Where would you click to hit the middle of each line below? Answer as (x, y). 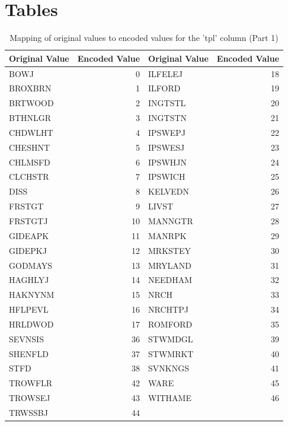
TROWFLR (31, 383)
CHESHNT (30, 147)
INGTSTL (167, 103)
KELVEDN (169, 191)
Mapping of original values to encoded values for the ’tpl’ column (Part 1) (144, 38)
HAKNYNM (32, 295)
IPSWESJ (167, 147)
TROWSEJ (30, 398)
